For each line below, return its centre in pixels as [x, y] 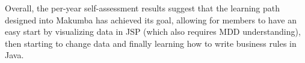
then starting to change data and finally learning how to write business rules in [151, 43]
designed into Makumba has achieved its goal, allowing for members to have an [151, 19]
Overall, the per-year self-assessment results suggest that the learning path [143, 8]
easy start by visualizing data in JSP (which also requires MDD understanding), [153, 31]
